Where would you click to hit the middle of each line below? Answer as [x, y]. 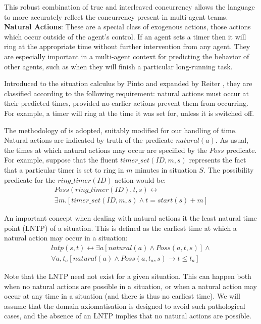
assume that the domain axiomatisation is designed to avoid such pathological [125, 306]
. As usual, [232, 140]
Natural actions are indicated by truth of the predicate [89, 140]
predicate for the [30, 179]
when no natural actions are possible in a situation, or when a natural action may [130, 286]
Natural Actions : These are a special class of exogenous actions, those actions [127, 27]
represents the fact [218, 160]
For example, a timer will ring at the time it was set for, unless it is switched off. [129, 113]
